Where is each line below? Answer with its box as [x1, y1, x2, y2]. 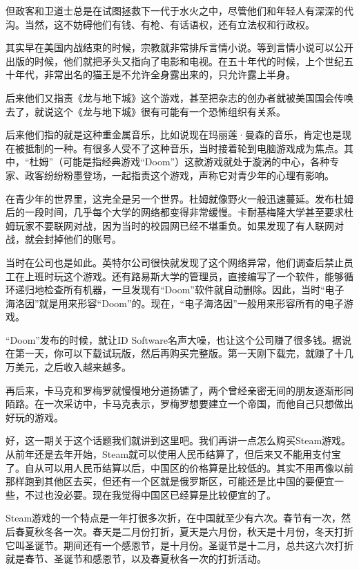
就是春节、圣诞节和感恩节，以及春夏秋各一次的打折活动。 [6, 551, 266, 566]
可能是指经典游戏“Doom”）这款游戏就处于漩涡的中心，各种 [63, 154, 330, 169]
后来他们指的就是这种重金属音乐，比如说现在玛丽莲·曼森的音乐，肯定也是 [6, 127, 342, 142]
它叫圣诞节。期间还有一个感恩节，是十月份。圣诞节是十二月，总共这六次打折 [6, 537, 353, 552]
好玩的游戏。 [6, 410, 64, 424]
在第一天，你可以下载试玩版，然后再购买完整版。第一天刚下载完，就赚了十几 [6, 346, 353, 360]
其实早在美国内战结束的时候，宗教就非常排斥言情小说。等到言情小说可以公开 [6, 40, 353, 55]
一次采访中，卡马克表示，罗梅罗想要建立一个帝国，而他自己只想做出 [43, 396, 353, 411]
